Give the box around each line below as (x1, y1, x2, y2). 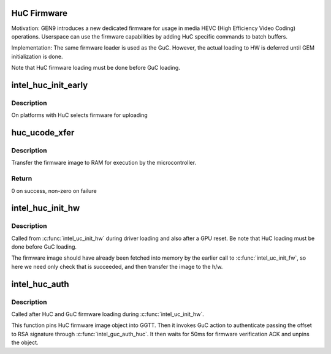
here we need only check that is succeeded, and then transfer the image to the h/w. (11, 263, 223, 270)
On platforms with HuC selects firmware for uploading (11, 111, 148, 119)
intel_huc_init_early (11, 80, 88, 90)
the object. (11, 339, 39, 346)
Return (11, 175, 32, 183)
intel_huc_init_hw (11, 203, 80, 214)
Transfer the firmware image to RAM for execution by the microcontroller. (11, 159, 196, 167)
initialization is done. (11, 53, 63, 60)
